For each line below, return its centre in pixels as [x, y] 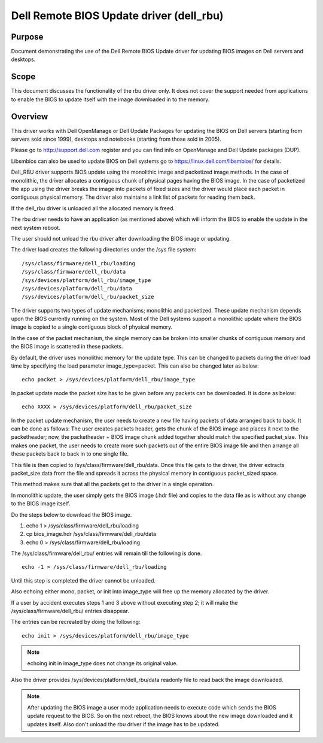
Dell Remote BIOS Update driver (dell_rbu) [117, 16]
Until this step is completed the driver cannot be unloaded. [83, 580]
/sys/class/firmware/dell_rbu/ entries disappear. [70, 611]
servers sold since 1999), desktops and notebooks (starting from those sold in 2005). [116, 139]
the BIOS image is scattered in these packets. [67, 347]
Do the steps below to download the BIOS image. [71, 514]
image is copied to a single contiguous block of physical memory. [92, 327]
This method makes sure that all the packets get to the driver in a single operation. [112, 484]
